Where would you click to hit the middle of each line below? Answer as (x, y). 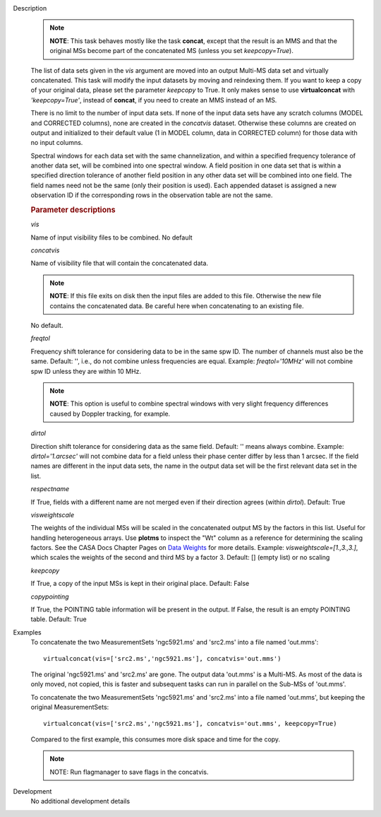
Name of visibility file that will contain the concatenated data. (119, 263)
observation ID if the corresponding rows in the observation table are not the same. (152, 195)
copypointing (50, 596)
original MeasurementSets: (70, 707)
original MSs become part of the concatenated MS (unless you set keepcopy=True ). (172, 51)
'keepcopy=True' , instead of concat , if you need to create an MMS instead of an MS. (154, 100)
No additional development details (80, 801)
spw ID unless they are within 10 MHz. (86, 371)
